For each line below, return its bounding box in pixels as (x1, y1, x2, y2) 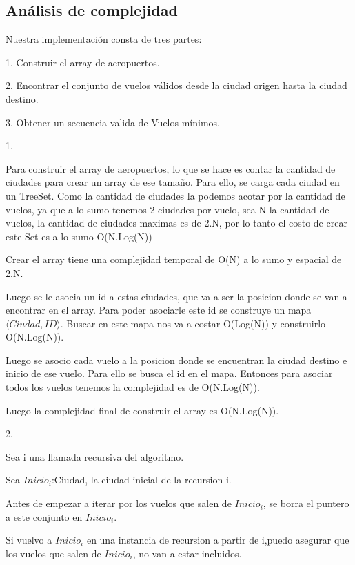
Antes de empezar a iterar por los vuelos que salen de (6, 496, 232, 510)
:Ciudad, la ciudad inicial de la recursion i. (51, 472, 232, 487)
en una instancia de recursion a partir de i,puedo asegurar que (86, 533, 349, 547)
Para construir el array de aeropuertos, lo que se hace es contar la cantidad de (6, 161, 336, 175)
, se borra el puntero (263, 496, 349, 510)
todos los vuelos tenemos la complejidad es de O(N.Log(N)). (6, 380, 260, 394)
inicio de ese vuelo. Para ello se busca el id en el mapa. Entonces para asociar (6, 366, 333, 381)
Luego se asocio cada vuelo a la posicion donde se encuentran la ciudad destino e (6, 352, 347, 367)
